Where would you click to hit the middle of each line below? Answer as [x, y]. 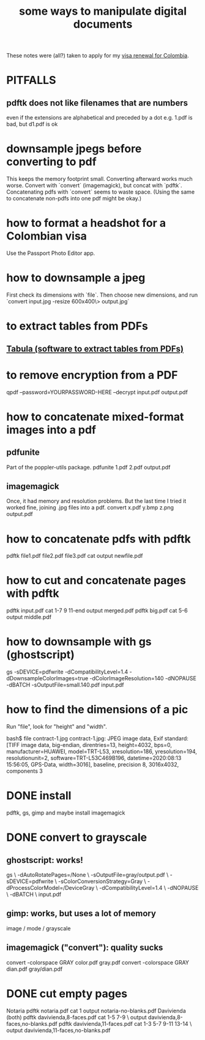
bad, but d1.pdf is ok [32, 124]
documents [103, 24]
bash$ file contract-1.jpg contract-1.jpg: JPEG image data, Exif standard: [97, 738]
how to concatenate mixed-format [95, 416]
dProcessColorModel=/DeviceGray [50, 888]
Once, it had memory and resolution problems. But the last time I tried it [96, 501]
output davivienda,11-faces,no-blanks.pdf [58, 1030]
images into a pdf [51, 430]
